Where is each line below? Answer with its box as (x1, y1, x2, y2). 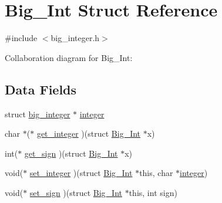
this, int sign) (129, 186, 177, 198)
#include (5, 32, 38, 44)
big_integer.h (51, 32, 100, 44)
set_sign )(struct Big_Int (29, 186, 122, 198)
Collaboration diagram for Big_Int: (5, 51, 133, 63)
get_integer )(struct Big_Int (36, 127, 141, 140)
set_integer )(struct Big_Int (29, 167, 133, 179)
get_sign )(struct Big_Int (24, 147, 118, 159)
